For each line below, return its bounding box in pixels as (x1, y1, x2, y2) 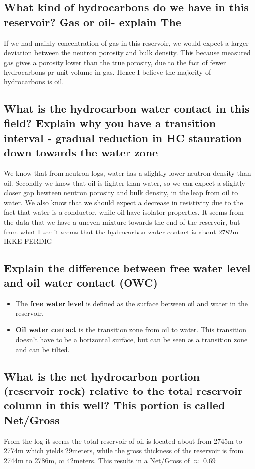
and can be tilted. (15, 344, 70, 354)
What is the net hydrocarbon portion (4, 368, 200, 384)
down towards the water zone (4, 145, 158, 160)
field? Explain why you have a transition (4, 115, 216, 131)
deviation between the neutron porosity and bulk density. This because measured (4, 47, 251, 58)
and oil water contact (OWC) (4, 275, 158, 290)
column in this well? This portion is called (4, 397, 225, 413)
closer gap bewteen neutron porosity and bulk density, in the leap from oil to (4, 187, 238, 198)
